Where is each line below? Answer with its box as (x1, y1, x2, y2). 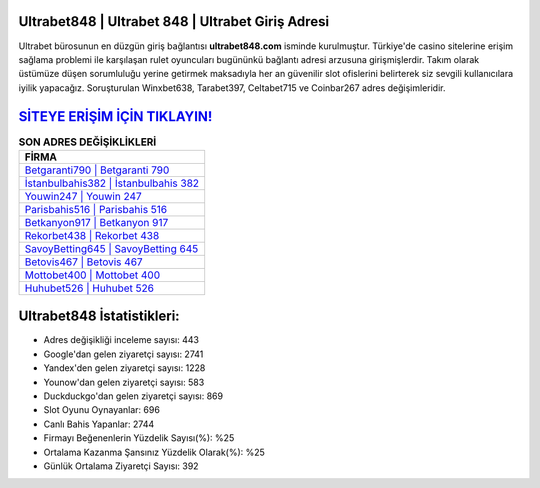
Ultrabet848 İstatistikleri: (18, 308, 180, 325)
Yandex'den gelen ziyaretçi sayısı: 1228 (43, 362, 206, 374)
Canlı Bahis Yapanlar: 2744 (43, 418, 155, 430)
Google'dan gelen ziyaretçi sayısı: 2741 (43, 348, 204, 360)
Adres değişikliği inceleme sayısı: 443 (43, 334, 200, 346)
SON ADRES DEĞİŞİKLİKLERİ (18, 135, 157, 149)
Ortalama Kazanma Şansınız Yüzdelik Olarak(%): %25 (43, 446, 265, 458)
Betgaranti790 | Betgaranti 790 (24, 163, 170, 177)
